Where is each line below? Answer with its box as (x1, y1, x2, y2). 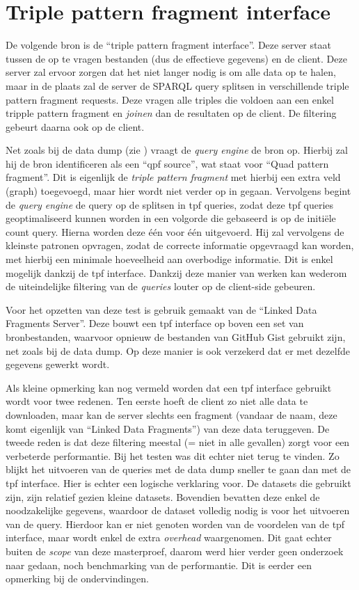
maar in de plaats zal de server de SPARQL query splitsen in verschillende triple (6, 78, 349, 93)
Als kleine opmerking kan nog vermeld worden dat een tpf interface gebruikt (6, 380, 332, 394)
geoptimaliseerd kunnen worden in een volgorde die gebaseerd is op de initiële (6, 211, 336, 225)
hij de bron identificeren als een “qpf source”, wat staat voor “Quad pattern (6, 156, 329, 170)
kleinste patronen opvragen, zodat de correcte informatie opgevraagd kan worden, (6, 238, 354, 253)
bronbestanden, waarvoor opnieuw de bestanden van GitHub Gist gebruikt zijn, (6, 330, 346, 344)
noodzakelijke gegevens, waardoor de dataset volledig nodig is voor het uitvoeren (6, 503, 350, 518)
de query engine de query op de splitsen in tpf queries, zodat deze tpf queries (6, 197, 334, 212)
